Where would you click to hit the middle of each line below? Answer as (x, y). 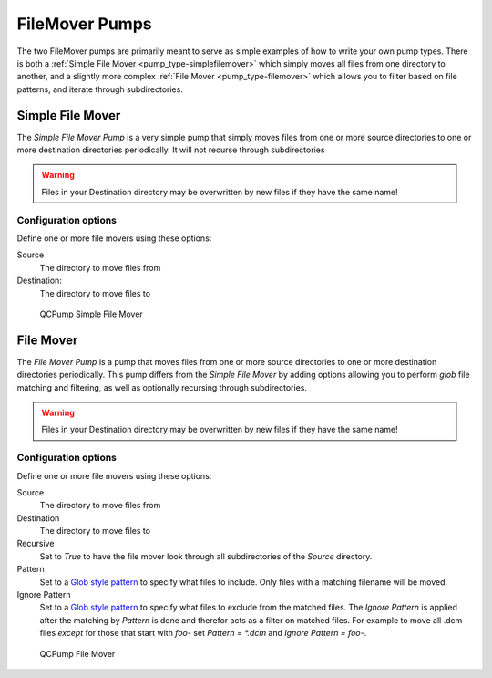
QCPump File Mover (77, 653)
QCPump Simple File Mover (91, 314)
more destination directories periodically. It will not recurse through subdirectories (171, 150)
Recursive (36, 544)
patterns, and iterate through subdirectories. (100, 89)
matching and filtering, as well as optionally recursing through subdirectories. (162, 387)
